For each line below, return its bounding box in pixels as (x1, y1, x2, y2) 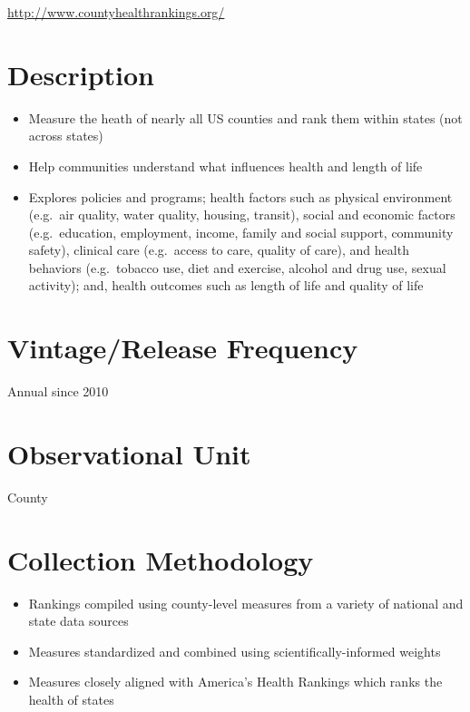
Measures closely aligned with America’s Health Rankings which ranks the (28, 672, 443, 691)
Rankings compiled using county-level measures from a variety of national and (28, 593, 464, 612)
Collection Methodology (7, 541, 314, 578)
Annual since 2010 (7, 382, 109, 401)
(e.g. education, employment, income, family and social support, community (28, 222, 454, 241)
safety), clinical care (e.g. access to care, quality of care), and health (28, 240, 409, 259)
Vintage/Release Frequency (7, 329, 358, 366)
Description (7, 55, 155, 93)
